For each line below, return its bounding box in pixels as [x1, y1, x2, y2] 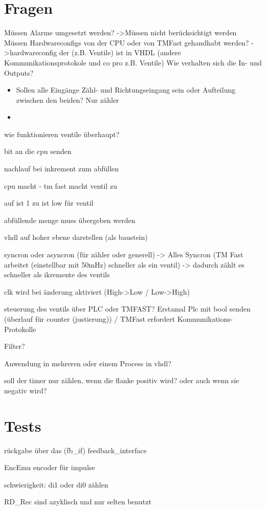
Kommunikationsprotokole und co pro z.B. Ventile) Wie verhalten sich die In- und [4, 57, 262, 68]
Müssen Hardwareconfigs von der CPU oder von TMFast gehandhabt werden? [4, 37, 249, 48]
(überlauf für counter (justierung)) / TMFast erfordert [4, 314, 175, 324]
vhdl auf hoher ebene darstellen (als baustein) [4, 232, 148, 242]
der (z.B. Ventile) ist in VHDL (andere [59, 47, 181, 58]
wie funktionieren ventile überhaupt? [4, 128, 120, 139]
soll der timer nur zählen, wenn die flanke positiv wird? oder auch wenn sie [4, 375, 239, 386]
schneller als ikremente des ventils [4, 269, 110, 280]
